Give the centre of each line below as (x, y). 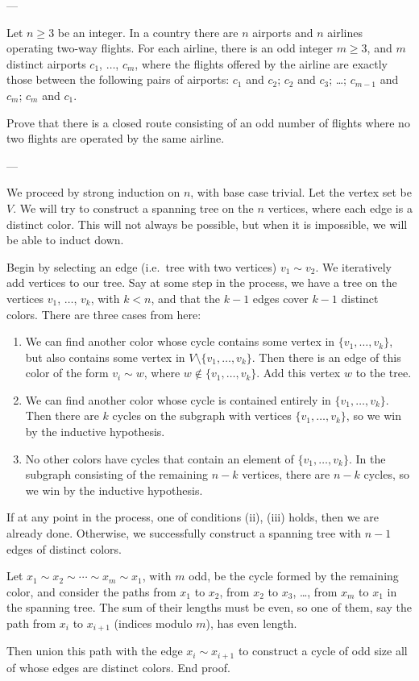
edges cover (280, 298)
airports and (283, 32)
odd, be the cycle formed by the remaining (294, 576)
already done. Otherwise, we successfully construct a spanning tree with (184, 533)
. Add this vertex (299, 373)
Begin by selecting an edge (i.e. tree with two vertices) (142, 266)
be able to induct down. (65, 240)
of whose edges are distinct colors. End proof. (118, 667)
